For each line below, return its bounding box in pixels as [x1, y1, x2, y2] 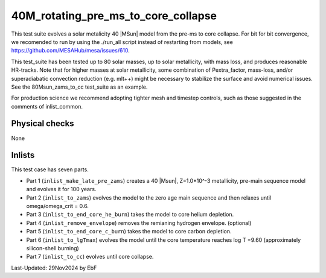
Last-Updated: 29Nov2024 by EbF [11, 264, 97, 271]
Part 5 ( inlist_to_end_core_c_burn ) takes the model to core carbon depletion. [26, 228, 232, 235]
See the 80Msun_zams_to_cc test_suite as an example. [11, 83, 148, 90]
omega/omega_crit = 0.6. [26, 203, 89, 210]
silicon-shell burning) [26, 245, 80, 251]
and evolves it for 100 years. [26, 186, 97, 193]
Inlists [11, 150, 35, 160]
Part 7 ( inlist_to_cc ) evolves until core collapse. [26, 253, 154, 261]
